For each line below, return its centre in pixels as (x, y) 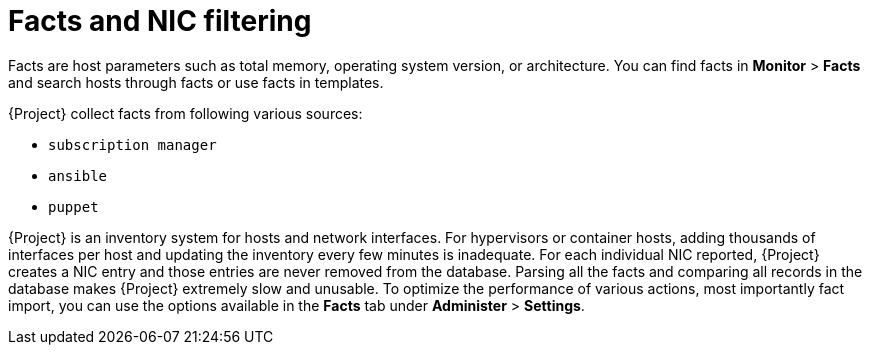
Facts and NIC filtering (160, 21)
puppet (73, 206)
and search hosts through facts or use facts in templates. (196, 82)
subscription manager (132, 144)
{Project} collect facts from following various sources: (185, 113)
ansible (78, 175)
